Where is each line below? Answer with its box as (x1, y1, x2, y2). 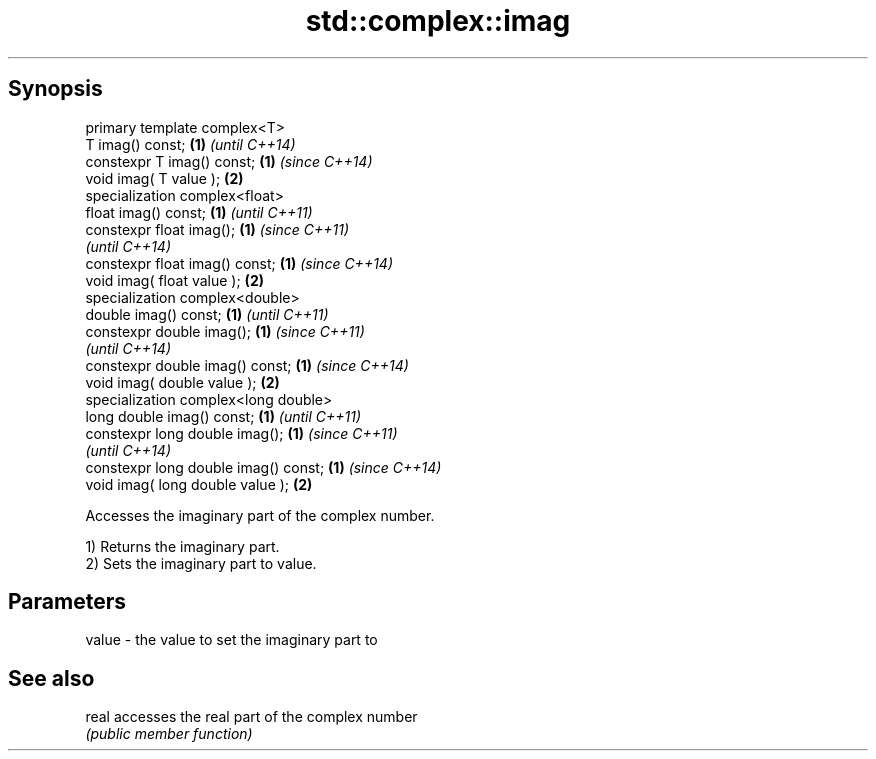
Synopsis (8, 76, 103, 102)
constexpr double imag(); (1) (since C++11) (85, 322, 365, 340)
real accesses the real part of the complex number (85, 708, 418, 726)
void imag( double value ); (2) (85, 373, 280, 391)
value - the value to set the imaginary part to (85, 631, 378, 649)
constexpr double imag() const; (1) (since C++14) (85, 356, 409, 374)
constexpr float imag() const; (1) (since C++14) (85, 254, 394, 272)
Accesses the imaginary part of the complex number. (85, 506, 435, 524)
